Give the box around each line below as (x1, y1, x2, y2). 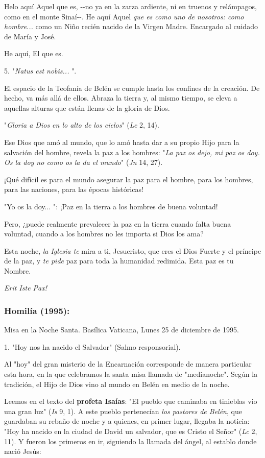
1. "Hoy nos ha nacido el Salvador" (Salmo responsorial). (4, 341, 181, 352)
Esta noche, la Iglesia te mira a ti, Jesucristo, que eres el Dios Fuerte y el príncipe (4, 245, 261, 256)
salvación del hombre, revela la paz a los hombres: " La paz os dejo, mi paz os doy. (4, 147, 260, 157)
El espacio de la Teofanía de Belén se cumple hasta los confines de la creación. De (4, 82, 260, 93)
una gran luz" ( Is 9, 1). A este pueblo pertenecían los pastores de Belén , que (4, 405, 242, 416)
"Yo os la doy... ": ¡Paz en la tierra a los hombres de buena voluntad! (4, 201, 218, 211)
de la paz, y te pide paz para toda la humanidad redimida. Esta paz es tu (4, 255, 234, 266)
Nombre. (4, 265, 31, 276)
